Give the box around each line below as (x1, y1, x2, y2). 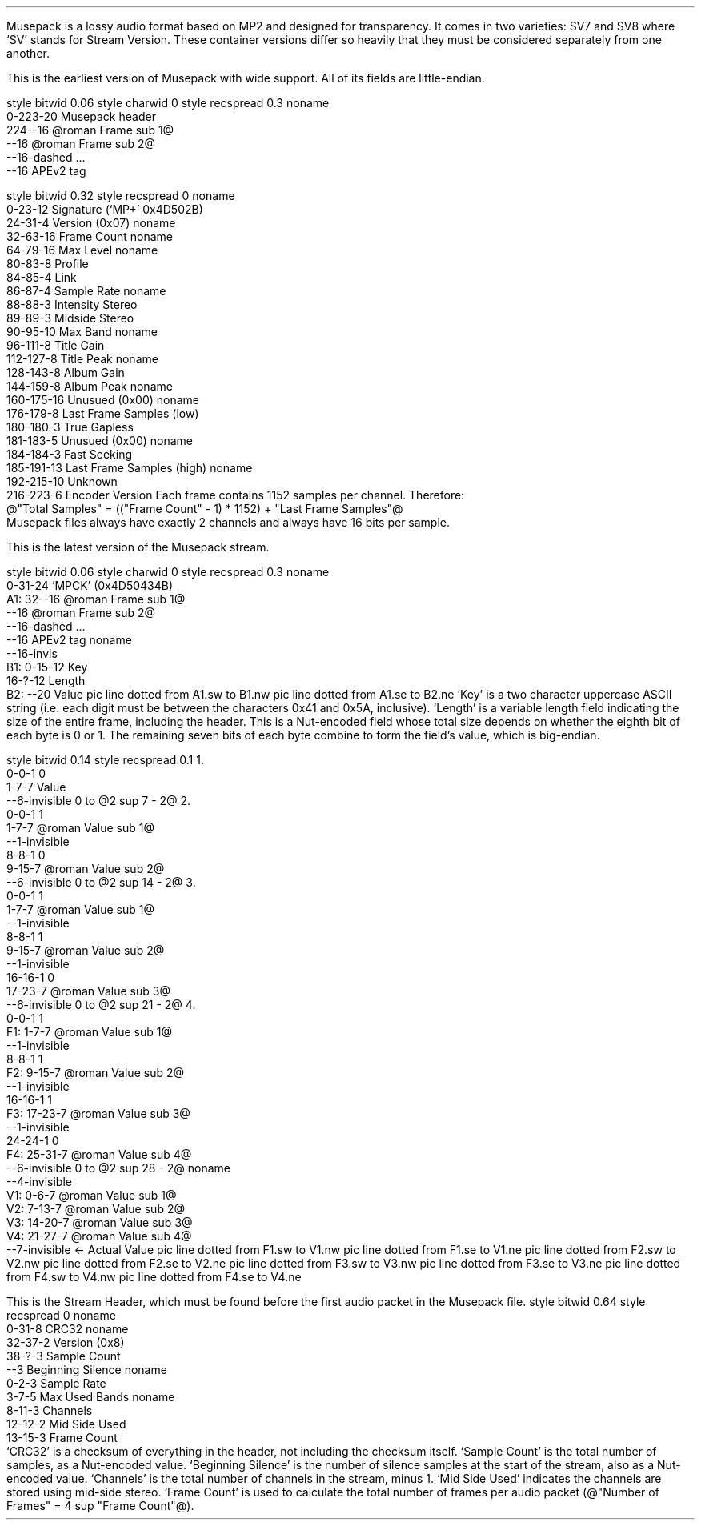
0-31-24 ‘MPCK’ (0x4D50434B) (6, 579, 174, 592)
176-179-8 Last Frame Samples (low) (6, 407, 199, 420)
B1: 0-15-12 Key (6, 660, 88, 674)
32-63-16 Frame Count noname (6, 230, 173, 243)
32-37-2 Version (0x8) (6, 1336, 125, 1349)
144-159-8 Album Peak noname (6, 379, 173, 393)
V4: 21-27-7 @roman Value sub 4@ (6, 1229, 192, 1243)
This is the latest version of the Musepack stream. (6, 540, 270, 554)
